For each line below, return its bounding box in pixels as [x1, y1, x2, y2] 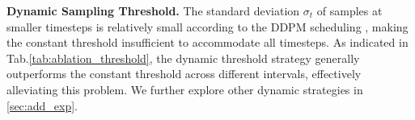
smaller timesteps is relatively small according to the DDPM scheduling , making [6, 18, 409, 35]
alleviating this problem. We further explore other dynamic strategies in [6, 81, 363, 97]
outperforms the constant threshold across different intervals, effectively [6, 65, 362, 82]
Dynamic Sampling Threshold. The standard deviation [6, 2, 300, 19]
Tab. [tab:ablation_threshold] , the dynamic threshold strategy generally [6, 49, 360, 66]
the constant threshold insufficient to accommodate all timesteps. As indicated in [6, 34, 409, 51]
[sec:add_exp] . [6, 97, 78, 114]
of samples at [316, 2, 383, 19]
